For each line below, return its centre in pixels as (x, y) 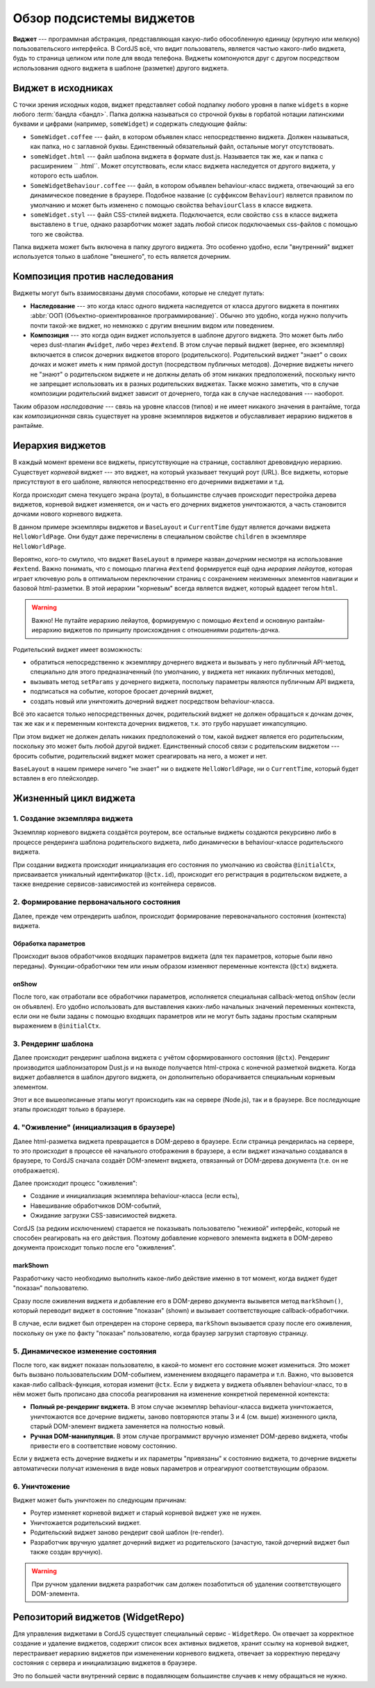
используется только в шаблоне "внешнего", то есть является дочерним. (122, 257)
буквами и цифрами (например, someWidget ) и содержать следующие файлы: (130, 124)
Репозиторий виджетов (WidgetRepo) (99, 1617)
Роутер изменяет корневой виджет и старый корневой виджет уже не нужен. (146, 1513)
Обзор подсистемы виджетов (104, 18)
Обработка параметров (49, 943)
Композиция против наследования (93, 277)
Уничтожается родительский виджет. (86, 1522)
